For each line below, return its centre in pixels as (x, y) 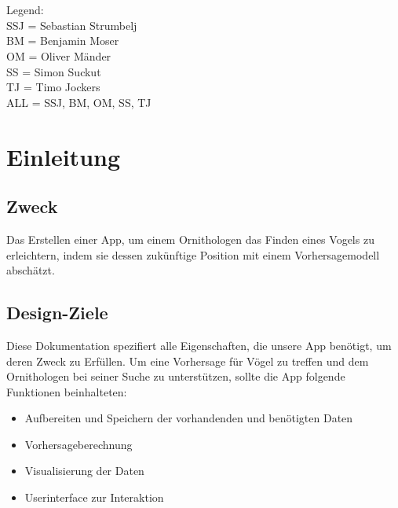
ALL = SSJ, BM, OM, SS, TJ (79, 102)
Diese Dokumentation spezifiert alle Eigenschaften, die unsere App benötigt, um (199, 345)
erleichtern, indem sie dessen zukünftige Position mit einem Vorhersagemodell (193, 254)
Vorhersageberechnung (79, 444)
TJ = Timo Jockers (53, 87)
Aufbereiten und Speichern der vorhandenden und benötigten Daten (189, 418)
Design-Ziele (57, 313)
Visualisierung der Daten (84, 471)
